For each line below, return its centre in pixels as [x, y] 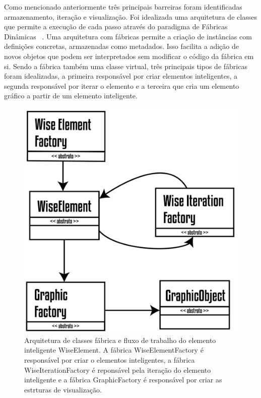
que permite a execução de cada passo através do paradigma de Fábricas [116, 26]
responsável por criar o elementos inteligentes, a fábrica [110, 359]
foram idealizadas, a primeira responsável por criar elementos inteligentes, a [121, 76]
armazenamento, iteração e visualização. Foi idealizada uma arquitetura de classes [130, 16]
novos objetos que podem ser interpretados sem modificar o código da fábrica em [129, 56]
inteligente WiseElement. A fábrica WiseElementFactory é [114, 350]
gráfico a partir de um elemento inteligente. [71, 96]
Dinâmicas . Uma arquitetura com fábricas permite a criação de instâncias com [128, 36]
